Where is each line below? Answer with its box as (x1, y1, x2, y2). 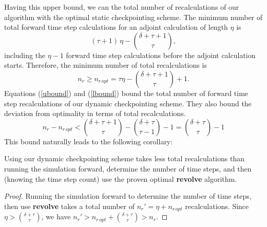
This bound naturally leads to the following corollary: (4, 136, 173, 146)
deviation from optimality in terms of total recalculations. (4, 108, 186, 119)
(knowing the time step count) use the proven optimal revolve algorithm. (4, 173, 237, 184)
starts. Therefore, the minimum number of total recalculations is (4, 60, 207, 70)
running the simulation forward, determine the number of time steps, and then (4, 163, 252, 174)
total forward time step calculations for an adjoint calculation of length (4, 22, 228, 32)
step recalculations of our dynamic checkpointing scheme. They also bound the (4, 98, 252, 108)
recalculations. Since (185, 200, 249, 211)
